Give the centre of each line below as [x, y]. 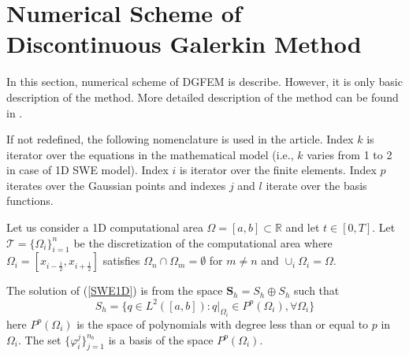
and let [303, 227]
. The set [39, 339]
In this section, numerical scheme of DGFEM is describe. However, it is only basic [204, 82]
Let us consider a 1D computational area [105, 227]
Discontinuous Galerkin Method [184, 44]
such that [317, 290]
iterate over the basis [316, 185]
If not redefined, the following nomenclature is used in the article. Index [180, 139]
